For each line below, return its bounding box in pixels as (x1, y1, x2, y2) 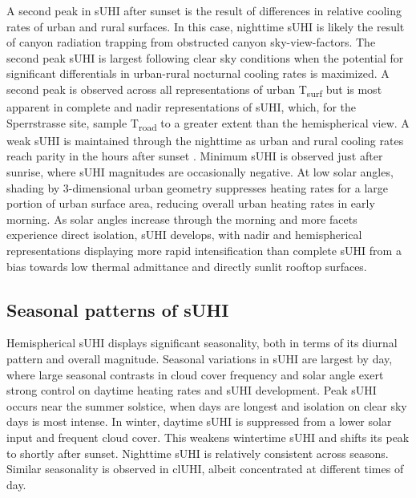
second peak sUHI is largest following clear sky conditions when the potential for (6, 49, 404, 66)
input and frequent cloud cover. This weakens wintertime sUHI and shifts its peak (6, 428, 410, 445)
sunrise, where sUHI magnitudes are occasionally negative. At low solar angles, (6, 164, 394, 180)
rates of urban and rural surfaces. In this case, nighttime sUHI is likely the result (6, 18, 405, 34)
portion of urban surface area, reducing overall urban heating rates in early (6, 195, 375, 212)
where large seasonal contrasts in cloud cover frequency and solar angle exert (6, 366, 384, 383)
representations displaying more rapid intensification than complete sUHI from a (6, 241, 402, 258)
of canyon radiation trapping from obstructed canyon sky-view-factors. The (6, 34, 376, 51)
